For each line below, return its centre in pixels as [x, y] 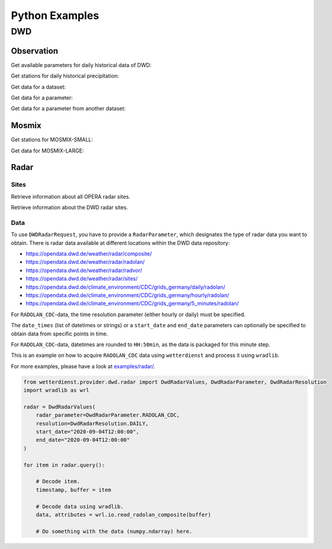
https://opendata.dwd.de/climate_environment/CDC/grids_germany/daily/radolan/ [125, 287]
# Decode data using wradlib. [80, 506]
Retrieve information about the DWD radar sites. [70, 208]
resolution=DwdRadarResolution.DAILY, [92, 423]
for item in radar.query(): [64, 465]
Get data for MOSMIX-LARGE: [47, 151]
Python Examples [55, 15]
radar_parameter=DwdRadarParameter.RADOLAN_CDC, [108, 415]
